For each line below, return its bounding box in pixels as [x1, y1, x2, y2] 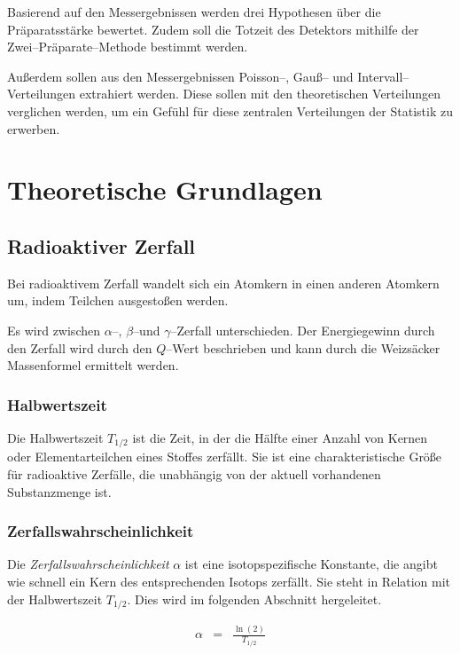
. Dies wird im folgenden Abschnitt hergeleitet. [127, 589, 382, 608]
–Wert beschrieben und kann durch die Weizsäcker [166, 338, 441, 357]
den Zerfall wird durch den [7, 338, 152, 357]
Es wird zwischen [7, 320, 100, 339]
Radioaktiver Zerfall [7, 232, 196, 259]
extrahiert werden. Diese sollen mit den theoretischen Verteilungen [79, 84, 441, 103]
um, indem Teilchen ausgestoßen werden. [7, 291, 229, 310]
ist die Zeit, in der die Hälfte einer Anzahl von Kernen [132, 428, 428, 446]
